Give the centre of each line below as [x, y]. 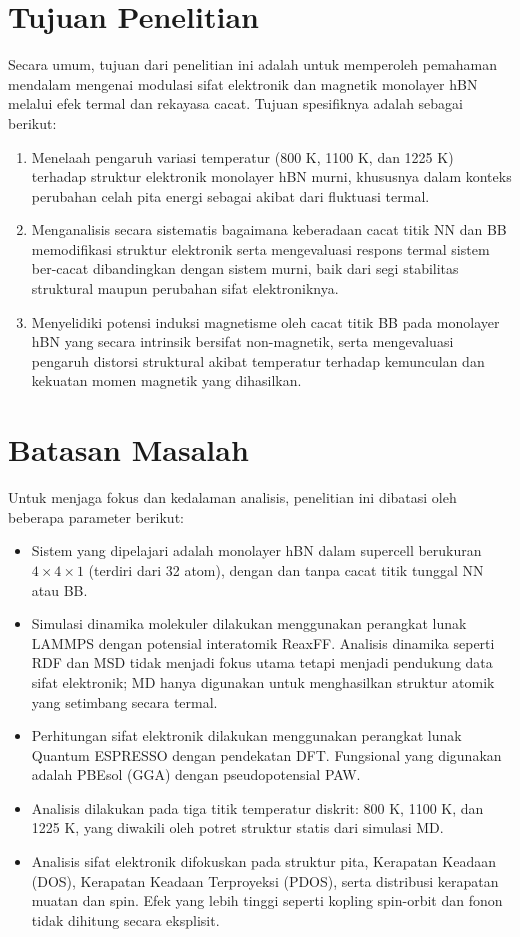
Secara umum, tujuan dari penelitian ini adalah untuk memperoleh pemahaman [253, 64]
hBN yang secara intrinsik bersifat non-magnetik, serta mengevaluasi [242, 341]
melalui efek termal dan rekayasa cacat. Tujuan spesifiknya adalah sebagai [235, 103]
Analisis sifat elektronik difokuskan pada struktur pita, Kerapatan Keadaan [263, 861]
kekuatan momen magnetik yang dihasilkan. [166, 380]
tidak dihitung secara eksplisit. [125, 919]
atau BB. [59, 589]
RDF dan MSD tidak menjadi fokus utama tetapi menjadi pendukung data [262, 662]
